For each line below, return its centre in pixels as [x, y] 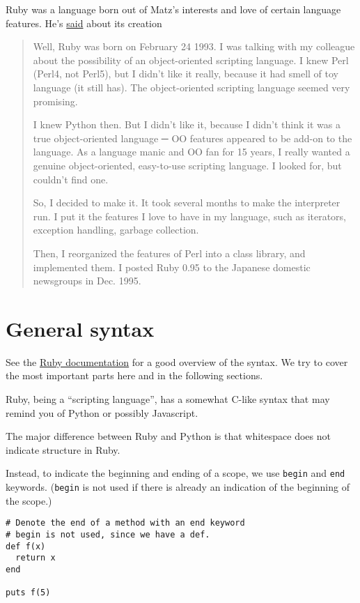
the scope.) [29, 500]
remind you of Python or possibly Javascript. [102, 412]
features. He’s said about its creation [84, 23]
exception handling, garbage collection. [116, 230]
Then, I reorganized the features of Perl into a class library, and [169, 253]
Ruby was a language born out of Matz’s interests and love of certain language [173, 9]
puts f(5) [28, 593]
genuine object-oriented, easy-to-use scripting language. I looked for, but [187, 165]
